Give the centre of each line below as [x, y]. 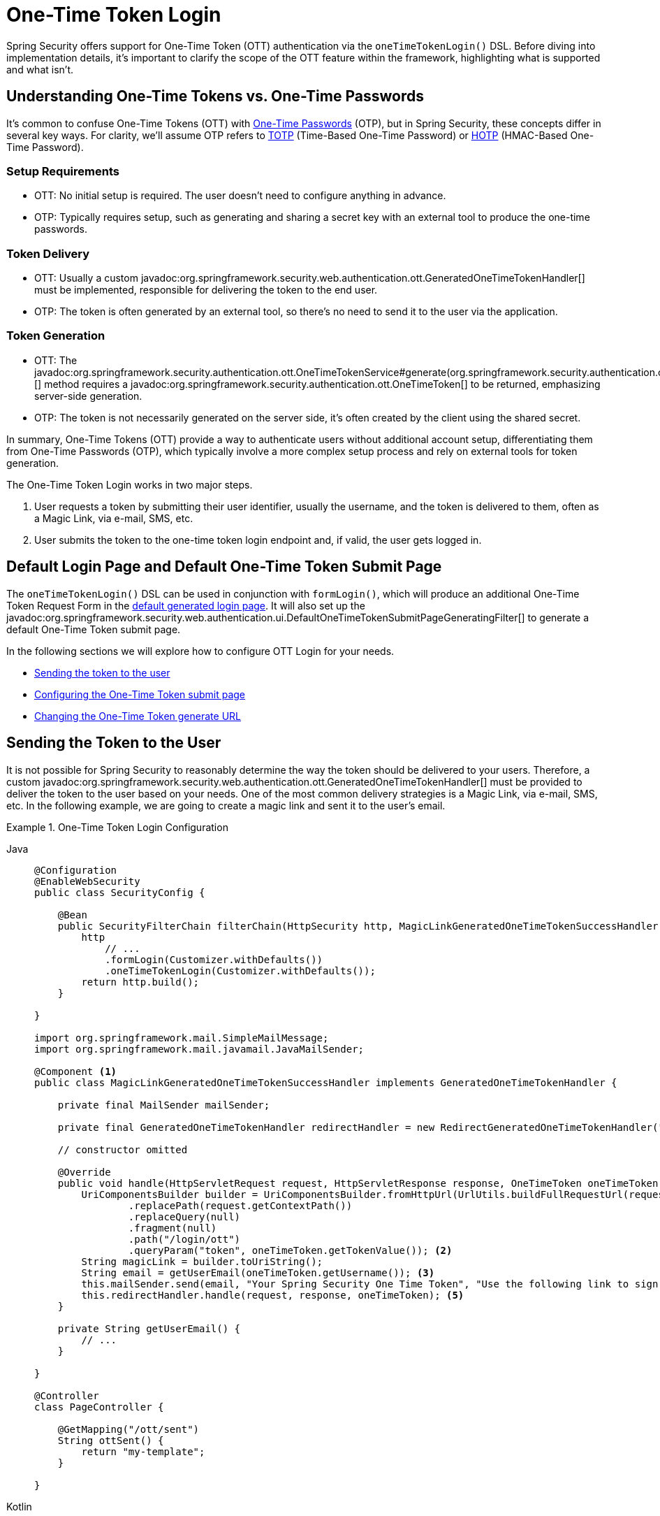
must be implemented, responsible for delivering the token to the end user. [206, 290]
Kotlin [19, 1506]
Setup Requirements [63, 171]
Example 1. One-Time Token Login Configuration [117, 827]
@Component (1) [76, 1071]
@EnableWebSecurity [87, 881]
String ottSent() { [111, 1440]
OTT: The [56, 360]
